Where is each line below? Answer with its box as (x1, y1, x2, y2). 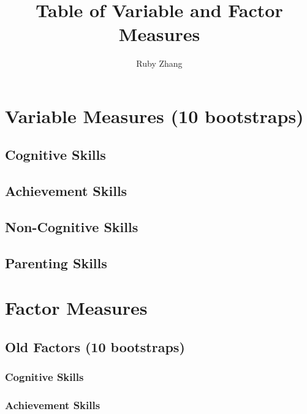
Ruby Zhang (136, 57, 183, 70)
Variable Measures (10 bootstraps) (5, 103, 304, 128)
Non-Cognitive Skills (5, 217, 138, 236)
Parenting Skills (5, 253, 107, 272)
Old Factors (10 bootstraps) (5, 337, 185, 356)
